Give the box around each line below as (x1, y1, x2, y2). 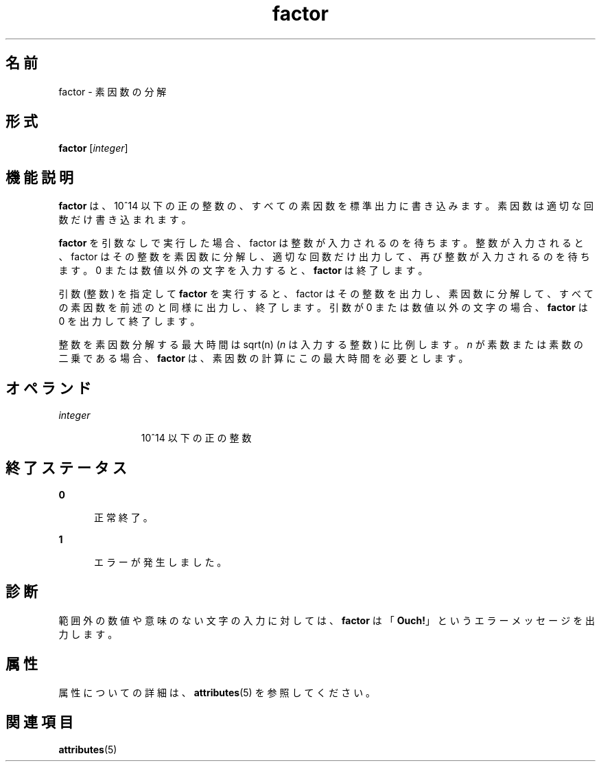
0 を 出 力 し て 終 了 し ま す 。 (58, 315, 200, 328)
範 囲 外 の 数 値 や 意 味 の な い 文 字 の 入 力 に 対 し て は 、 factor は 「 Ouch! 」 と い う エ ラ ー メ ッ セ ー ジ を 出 (58, 614, 596, 626)
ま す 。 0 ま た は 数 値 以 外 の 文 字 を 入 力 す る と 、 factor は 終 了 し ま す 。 (58, 264, 428, 277)
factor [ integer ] (58, 142, 128, 154)
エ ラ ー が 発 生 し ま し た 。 (94, 556, 227, 568)
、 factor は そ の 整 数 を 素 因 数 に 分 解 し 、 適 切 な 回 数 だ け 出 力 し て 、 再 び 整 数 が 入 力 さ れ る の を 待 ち (58, 251, 590, 263)
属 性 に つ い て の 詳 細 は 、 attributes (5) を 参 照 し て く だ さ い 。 (58, 686, 376, 698)
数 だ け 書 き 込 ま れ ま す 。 (58, 214, 191, 226)
